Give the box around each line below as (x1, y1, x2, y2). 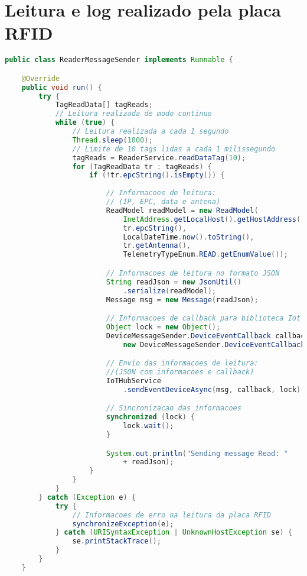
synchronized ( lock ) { (106, 413, 195, 422)
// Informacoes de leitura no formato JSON (106, 268, 280, 277)
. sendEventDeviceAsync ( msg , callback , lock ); (123, 385, 305, 394)
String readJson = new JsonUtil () (106, 277, 241, 286)
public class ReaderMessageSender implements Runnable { (5, 56, 233, 64)
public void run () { (21, 83, 102, 92)
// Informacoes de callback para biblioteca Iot (106, 314, 301, 323)
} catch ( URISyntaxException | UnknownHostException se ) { (55, 528, 292, 537)
